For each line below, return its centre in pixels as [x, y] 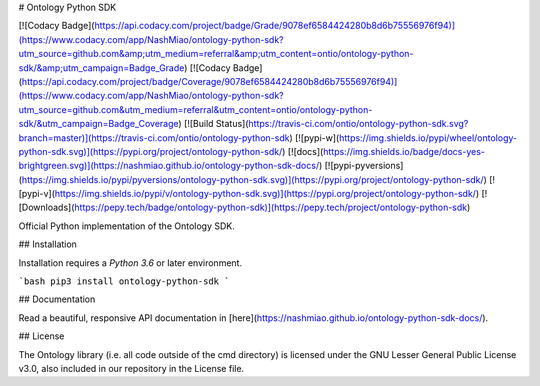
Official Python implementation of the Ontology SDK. [126, 226]
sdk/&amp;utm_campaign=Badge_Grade [101, 67]
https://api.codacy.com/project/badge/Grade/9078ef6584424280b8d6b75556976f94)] [275, 26]
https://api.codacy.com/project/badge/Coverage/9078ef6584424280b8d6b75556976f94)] [209, 81]
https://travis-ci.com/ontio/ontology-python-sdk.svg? [358, 124]
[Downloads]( [46, 207]
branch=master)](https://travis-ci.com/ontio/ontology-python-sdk [154, 137]
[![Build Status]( [216, 124]
